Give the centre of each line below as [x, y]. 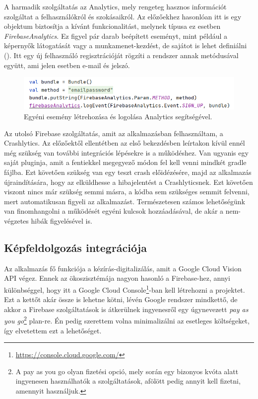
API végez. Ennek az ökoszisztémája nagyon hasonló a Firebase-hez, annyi [117, 278]
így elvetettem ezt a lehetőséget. [53, 330]
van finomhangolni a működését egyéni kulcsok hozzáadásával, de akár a [114, 211]
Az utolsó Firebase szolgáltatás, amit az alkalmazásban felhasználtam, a [114, 133]
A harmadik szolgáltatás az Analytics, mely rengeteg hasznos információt [115, 6]
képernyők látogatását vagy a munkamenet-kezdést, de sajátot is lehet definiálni [126, 45]
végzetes [16, 220]
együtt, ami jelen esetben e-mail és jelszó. [67, 65]
